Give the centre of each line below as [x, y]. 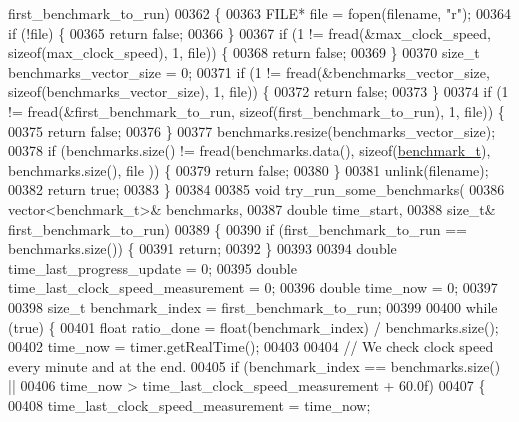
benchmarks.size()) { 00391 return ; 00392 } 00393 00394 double [202, 248]
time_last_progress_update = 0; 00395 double [152, 267]
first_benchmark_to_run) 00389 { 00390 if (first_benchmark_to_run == [237, 228]
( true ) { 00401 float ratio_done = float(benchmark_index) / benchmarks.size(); [253, 326]
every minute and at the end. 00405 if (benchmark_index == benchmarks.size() [254, 365]
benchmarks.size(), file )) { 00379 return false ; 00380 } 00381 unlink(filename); [248, 169]
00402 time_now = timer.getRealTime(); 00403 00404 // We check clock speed [251, 346]
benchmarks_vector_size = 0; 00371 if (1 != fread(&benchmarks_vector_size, [249, 71]
